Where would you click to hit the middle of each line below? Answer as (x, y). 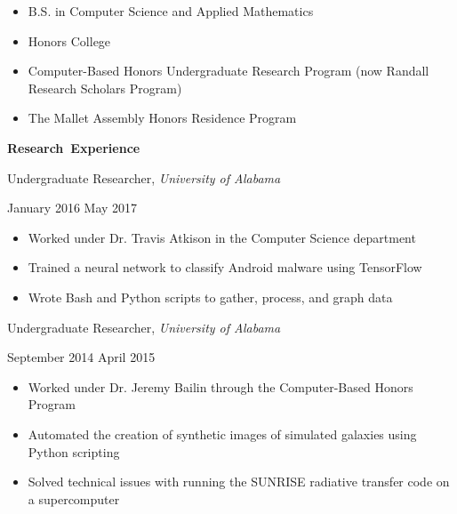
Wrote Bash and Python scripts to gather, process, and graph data (210, 297)
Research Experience (74, 147)
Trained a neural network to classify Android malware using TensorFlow (225, 267)
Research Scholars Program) (105, 88)
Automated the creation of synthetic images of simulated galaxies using (222, 434)
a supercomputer (74, 498)
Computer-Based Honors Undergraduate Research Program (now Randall (228, 71)
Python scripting (74, 451)
